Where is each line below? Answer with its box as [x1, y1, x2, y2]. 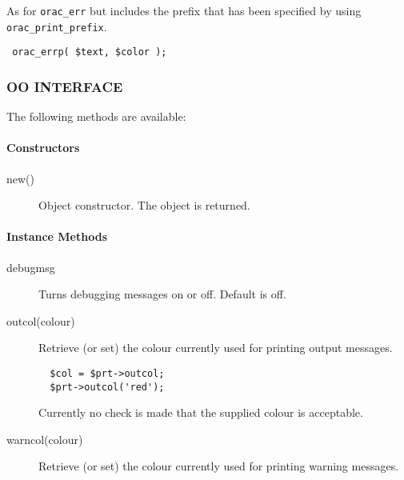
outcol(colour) [6, 312, 75, 329]
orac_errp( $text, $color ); [12, 46, 167, 58]
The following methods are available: [6, 108, 186, 125]
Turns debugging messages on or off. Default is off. [38, 286, 286, 302]
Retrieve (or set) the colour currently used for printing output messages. [38, 339, 393, 356]
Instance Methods [6, 228, 107, 245]
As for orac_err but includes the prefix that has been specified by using [6, 2, 362, 18]
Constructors [6, 139, 80, 156]
